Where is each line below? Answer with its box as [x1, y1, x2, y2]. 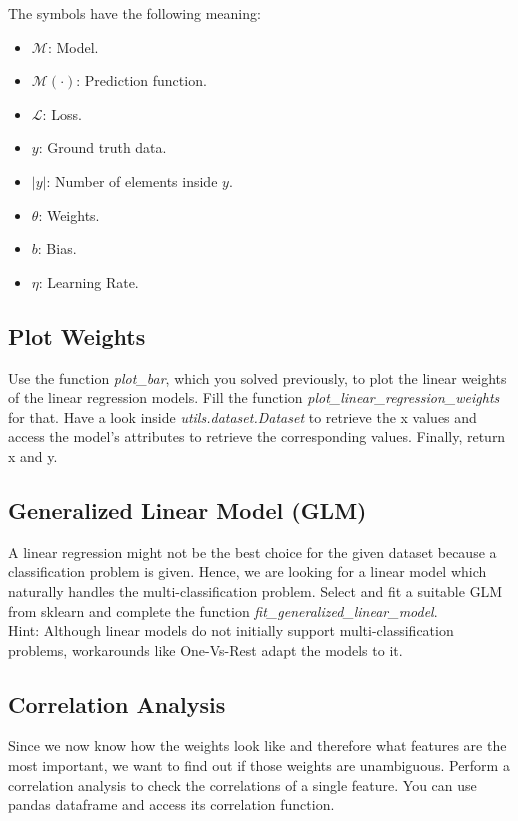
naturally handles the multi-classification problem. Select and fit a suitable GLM [8, 580, 503, 601]
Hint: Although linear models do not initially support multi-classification [8, 620, 454, 641]
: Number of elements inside [46, 170, 218, 191]
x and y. [8, 445, 58, 466]
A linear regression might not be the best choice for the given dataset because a [8, 541, 497, 562]
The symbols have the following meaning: [8, 3, 261, 23]
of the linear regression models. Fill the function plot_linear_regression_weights [8, 387, 500, 408]
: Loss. [42, 103, 82, 124]
